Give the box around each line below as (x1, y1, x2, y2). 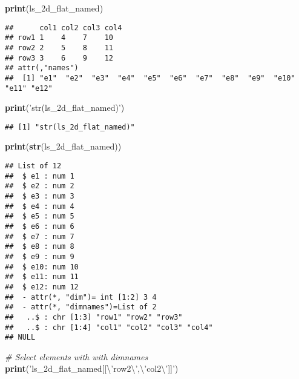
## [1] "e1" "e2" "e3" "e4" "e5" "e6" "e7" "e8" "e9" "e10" (5, 73, 295, 82)
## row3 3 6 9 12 (5, 53, 113, 62)
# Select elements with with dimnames (5, 350, 148, 363)
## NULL (5, 333, 36, 342)
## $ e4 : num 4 (5, 202, 74, 211)
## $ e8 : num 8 (5, 242, 74, 251)
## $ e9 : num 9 (5, 252, 74, 261)
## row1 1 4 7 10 (5, 33, 113, 42)
